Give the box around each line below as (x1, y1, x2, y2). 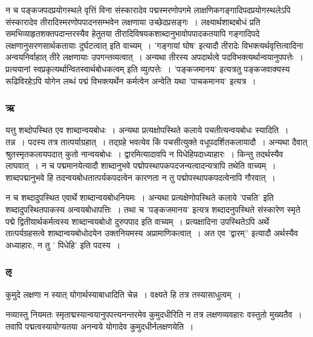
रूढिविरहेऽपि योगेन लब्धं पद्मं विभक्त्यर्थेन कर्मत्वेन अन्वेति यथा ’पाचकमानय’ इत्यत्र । (5, 74, 256, 87)
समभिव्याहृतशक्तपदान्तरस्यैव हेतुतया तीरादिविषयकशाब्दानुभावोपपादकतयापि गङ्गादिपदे (5, 27, 260, 40)
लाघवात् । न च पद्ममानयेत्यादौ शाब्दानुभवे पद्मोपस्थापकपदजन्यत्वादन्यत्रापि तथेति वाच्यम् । (5, 159, 276, 172)
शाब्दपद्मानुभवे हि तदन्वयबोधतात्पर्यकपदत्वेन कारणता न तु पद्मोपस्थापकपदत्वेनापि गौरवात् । (5, 171, 276, 183)
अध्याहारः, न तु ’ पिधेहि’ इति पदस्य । (5, 238, 121, 251)
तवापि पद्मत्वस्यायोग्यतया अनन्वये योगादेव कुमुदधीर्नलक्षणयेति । (5, 320, 194, 332)
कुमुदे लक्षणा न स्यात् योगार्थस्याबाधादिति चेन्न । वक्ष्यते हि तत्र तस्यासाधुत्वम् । (5, 288, 242, 300)
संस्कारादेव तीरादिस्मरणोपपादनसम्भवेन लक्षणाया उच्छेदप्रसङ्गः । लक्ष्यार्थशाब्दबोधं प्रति (5, 15, 260, 28)
